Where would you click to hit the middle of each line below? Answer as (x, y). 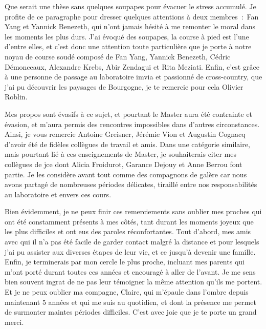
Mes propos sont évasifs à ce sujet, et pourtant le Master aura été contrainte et (129, 114)
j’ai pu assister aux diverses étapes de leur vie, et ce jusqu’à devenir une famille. (130, 251)
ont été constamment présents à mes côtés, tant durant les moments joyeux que (129, 221)
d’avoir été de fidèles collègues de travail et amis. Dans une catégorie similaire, (127, 144)
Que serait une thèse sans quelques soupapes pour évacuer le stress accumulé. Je (130, 6)
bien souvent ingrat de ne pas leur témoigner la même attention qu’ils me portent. (134, 282)
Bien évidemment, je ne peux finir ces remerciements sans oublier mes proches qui (133, 211)
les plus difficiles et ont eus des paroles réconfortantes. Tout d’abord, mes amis (128, 231)
